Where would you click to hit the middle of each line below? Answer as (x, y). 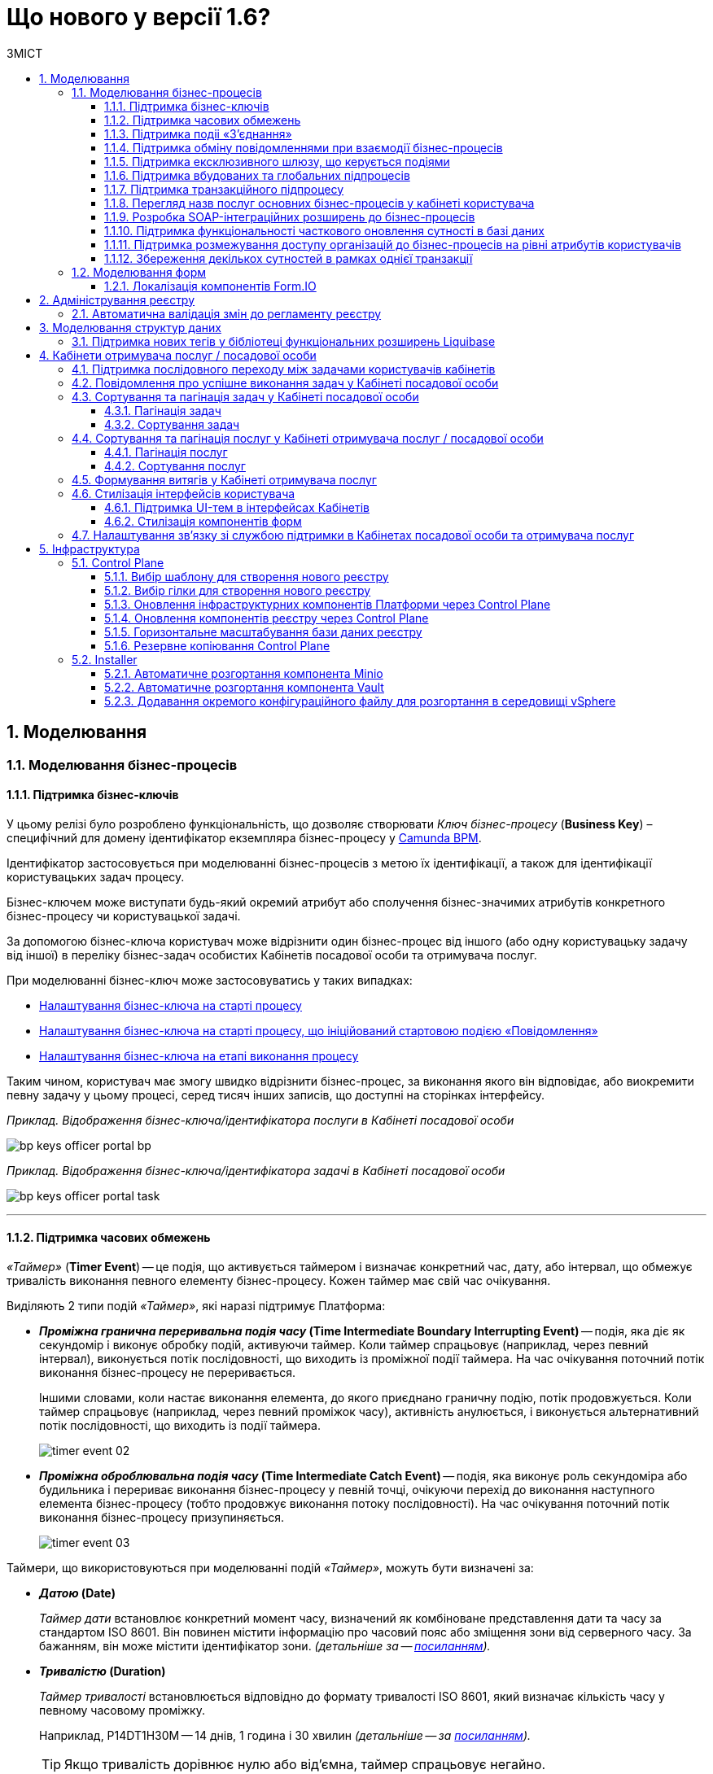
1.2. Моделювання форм (139, 272)
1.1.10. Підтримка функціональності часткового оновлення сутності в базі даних (324, 230)
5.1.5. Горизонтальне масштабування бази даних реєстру (263, 631)
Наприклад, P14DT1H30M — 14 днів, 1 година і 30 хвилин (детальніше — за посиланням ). (285, 1736)
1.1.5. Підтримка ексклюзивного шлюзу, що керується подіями (277, 161)
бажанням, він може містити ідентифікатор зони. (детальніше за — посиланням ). (265, 1646)
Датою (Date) (77, 1593)
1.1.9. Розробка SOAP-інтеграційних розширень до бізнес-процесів (290, 216)
